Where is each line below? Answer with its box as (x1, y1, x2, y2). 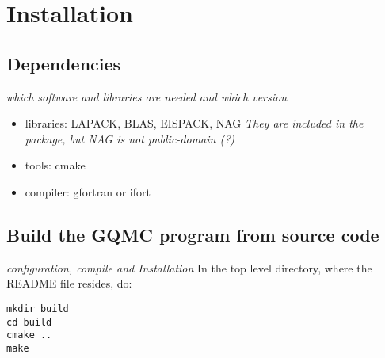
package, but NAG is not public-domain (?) (25, 130, 235, 147)
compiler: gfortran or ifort (25, 183, 151, 200)
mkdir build (6, 303, 69, 314)
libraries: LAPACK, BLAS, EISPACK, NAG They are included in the (25, 115, 364, 131)
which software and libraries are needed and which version (6, 88, 288, 105)
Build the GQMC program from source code (6, 222, 379, 246)
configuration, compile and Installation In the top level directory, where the (6, 259, 372, 276)
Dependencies (6, 51, 121, 75)
